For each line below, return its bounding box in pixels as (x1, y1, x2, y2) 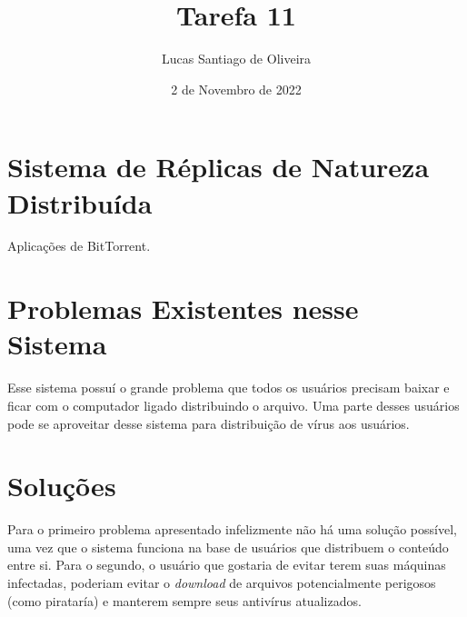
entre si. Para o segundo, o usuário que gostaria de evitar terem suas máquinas (7, 555, 446, 574)
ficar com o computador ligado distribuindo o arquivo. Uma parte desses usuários (7, 395, 460, 414)
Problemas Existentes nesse (7, 290, 359, 327)
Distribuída (7, 184, 153, 221)
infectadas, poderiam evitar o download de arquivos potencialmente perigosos (7, 573, 436, 592)
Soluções (7, 467, 116, 504)
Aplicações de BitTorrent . (7, 236, 151, 255)
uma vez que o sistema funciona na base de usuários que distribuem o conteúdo (7, 537, 449, 556)
